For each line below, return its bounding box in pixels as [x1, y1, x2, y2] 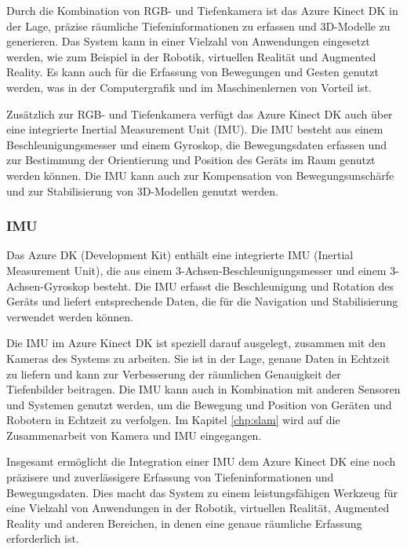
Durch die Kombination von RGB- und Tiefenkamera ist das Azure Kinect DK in [6, 2, 398, 18]
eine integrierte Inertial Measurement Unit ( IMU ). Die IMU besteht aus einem [6, 121, 383, 137]
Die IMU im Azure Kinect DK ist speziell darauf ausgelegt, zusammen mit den [6, 335, 386, 351]
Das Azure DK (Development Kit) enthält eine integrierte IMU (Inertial [6, 247, 354, 263]
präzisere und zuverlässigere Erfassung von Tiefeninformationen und [6, 469, 334, 485]
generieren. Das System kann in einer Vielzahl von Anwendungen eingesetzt [6, 33, 370, 49]
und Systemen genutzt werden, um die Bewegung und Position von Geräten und [6, 396, 392, 412]
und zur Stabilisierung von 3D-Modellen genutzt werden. [6, 182, 278, 199]
